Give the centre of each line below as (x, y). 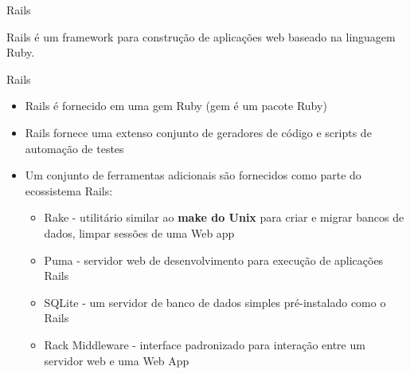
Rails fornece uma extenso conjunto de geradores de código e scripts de (198, 132)
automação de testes (74, 148)
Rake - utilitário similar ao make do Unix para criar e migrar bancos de (224, 217)
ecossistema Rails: (69, 190)
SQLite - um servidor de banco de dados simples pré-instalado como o (215, 302)
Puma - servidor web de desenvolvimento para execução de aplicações (214, 260)
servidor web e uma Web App (117, 360)
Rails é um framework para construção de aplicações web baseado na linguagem (201, 36)
